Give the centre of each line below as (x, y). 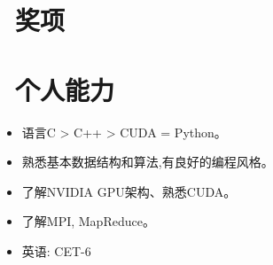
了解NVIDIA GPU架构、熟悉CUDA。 (129, 191)
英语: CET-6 (56, 250)
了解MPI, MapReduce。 (88, 221)
